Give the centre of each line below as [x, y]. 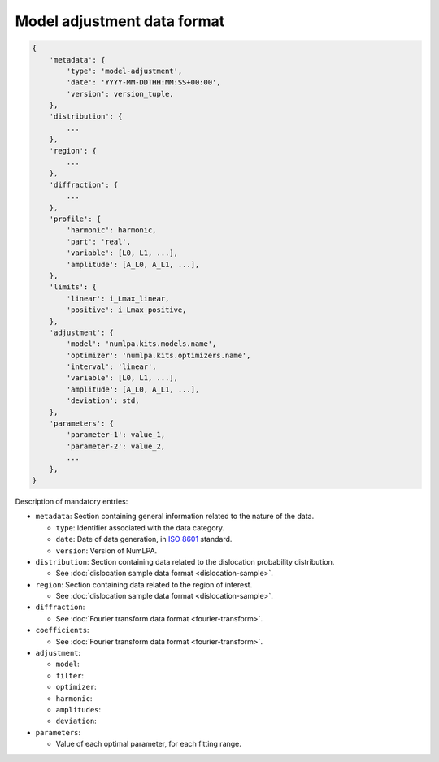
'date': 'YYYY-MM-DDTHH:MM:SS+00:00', [143, 82]
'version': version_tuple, [120, 94]
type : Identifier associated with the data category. [140, 527]
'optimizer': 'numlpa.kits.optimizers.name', [159, 355]
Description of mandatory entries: [72, 501]
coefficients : [62, 630]
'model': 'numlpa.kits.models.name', [141, 344]
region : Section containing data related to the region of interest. [144, 584]
